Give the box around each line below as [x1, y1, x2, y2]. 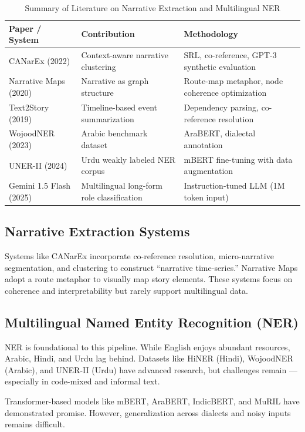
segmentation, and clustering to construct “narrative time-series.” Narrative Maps [5, 261, 298, 273]
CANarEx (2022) [9, 54, 70, 66]
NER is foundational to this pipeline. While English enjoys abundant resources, [5, 340, 290, 353]
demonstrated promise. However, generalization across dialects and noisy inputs [5, 406, 291, 418]
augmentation [184, 165, 233, 177]
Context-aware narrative [81, 49, 169, 61]
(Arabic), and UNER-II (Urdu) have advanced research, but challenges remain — [5, 363, 297, 376]
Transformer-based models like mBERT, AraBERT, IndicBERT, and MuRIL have [5, 395, 300, 407]
